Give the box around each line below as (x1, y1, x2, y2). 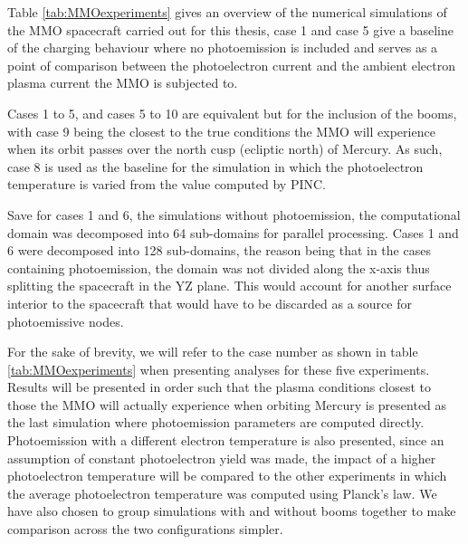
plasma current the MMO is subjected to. (7, 73, 238, 92)
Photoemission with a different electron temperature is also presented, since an (7, 431, 444, 450)
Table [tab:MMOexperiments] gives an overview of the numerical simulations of (7, 3, 447, 21)
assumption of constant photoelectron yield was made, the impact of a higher (7, 448, 436, 467)
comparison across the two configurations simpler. (7, 520, 283, 539)
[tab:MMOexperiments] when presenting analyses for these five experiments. (7, 359, 430, 378)
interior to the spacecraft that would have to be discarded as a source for (7, 293, 412, 312)
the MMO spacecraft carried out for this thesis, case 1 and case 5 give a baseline (7, 20, 454, 39)
